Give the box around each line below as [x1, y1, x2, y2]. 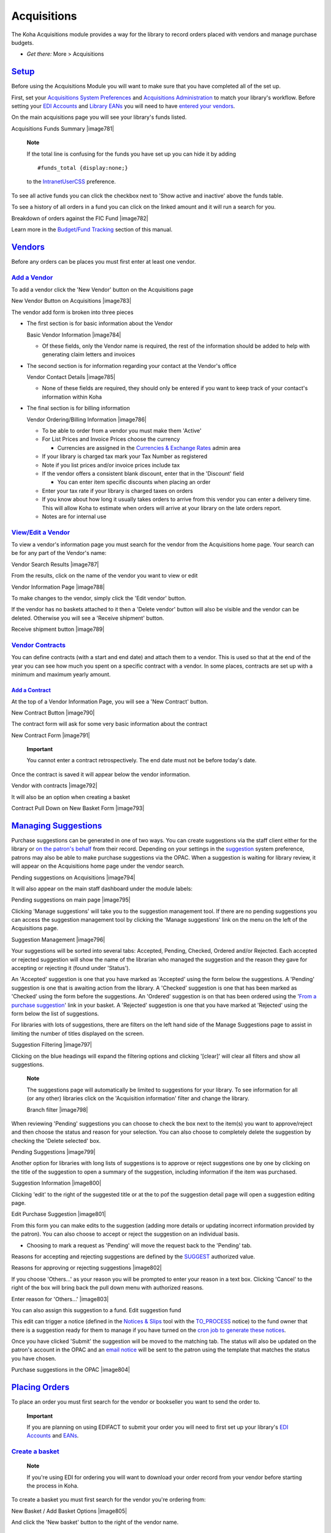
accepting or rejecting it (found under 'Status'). [11, 965, 131, 972]
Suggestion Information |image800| [11, 1179, 101, 1187]
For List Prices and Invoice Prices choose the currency [42, 435, 180, 443]
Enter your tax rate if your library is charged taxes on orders [42, 487, 193, 494]
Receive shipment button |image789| [11, 625, 105, 633]
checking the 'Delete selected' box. [11, 1137, 101, 1144]
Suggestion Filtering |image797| [11, 1041, 92, 1049]
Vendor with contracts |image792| [11, 782, 97, 789]
